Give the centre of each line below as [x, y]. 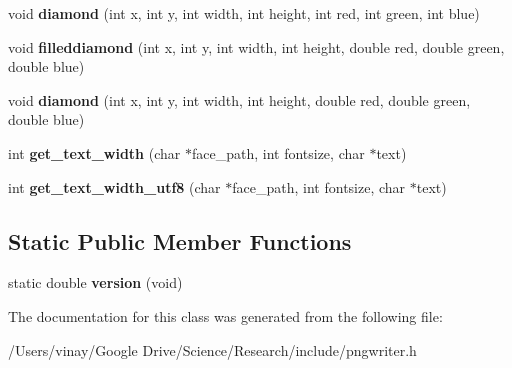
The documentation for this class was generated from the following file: [225, 315]
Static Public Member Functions [180, 240]
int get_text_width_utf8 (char [114, 186]
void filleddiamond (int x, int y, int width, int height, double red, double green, [256, 46]
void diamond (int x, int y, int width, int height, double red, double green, [239, 99]
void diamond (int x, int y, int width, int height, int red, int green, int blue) [244, 13]
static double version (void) [95, 282]
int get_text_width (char [94, 152]
